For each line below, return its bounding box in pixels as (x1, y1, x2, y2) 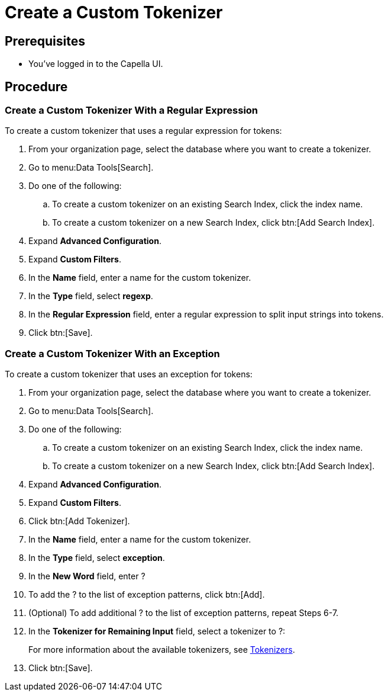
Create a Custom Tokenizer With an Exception (5, 347, 220, 360)
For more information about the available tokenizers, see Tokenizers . (28, 644, 295, 655)
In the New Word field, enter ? (28, 571, 145, 582)
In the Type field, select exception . (28, 553, 165, 563)
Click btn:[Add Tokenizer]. (28, 516, 130, 527)
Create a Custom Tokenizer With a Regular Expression (5, 104, 258, 117)
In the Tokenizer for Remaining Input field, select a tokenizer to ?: (28, 626, 286, 637)
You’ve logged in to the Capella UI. (28, 59, 163, 69)
